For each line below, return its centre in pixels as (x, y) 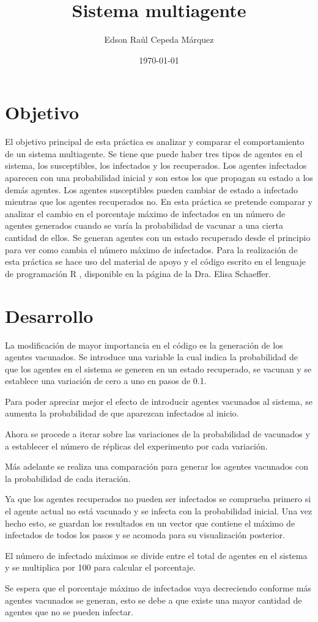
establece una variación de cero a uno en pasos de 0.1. (106, 381)
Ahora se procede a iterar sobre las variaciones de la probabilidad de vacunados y (157, 434)
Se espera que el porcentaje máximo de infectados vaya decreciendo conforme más (158, 588)
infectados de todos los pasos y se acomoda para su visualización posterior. (145, 535)
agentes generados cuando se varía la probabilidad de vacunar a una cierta (144, 225)
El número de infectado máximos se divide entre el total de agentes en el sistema (156, 555)
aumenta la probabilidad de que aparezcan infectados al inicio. (122, 413)
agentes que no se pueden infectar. (69, 612)
